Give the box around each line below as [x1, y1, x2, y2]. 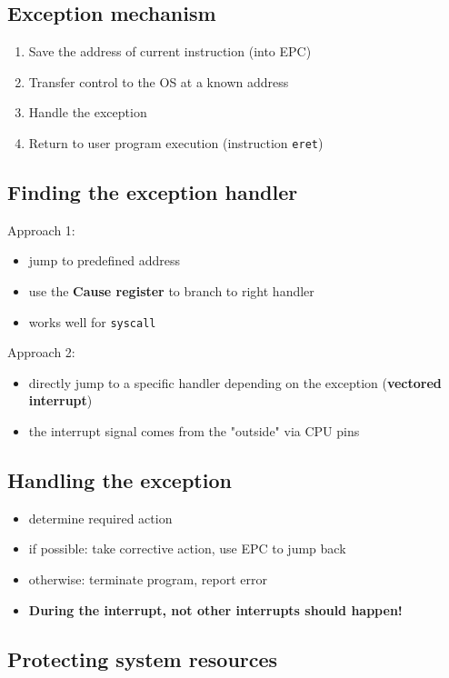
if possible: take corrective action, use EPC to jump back [28, 539, 346, 558]
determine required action [28, 508, 173, 527]
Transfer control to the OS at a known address [28, 72, 289, 91]
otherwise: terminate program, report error [28, 570, 267, 589]
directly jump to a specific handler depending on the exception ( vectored [28, 373, 442, 392]
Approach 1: [7, 220, 75, 239]
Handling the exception [7, 466, 232, 494]
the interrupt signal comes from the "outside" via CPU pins [28, 422, 360, 441]
